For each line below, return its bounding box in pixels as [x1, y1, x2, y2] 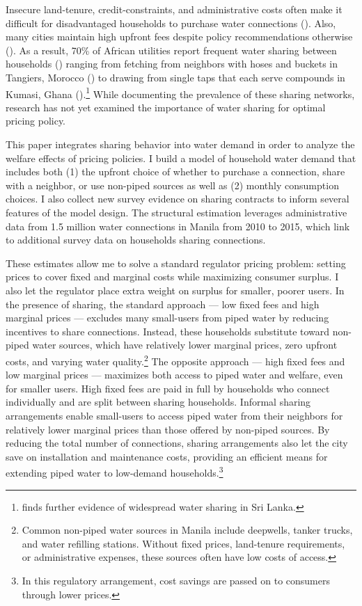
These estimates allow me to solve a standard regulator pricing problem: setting [6, 255, 346, 270]
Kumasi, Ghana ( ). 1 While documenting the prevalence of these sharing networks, [6, 84, 355, 101]
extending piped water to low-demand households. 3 [6, 463, 223, 479]
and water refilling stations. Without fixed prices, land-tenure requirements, [22, 536, 345, 550]
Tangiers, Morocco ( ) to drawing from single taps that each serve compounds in [6, 70, 345, 84]
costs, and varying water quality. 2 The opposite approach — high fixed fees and [6, 351, 345, 368]
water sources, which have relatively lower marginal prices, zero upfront [32, 337, 338, 352]
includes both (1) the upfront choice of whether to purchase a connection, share [6, 164, 345, 179]
